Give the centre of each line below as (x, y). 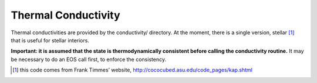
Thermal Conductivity (65, 15)
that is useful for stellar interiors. (50, 40)
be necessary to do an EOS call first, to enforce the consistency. (89, 59)
